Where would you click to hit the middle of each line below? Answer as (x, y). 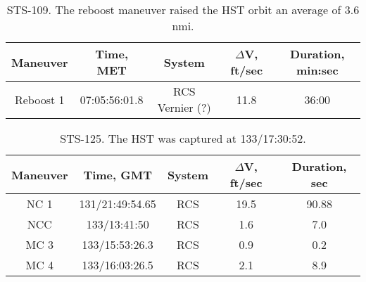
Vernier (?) (184, 107)
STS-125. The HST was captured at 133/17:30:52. (183, 138)
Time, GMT (118, 174)
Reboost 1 (39, 99)
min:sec (317, 70)
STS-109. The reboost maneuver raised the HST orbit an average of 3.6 (183, 9)
